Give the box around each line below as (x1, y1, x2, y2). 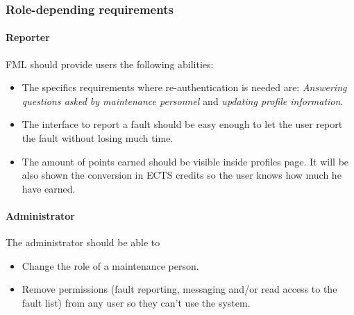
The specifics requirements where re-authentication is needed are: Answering (22, 80, 347, 95)
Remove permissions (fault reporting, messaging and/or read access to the (22, 282, 337, 296)
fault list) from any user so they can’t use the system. (22, 295, 251, 309)
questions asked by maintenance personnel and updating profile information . (22, 93, 344, 108)
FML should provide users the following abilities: (6, 56, 214, 71)
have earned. (22, 181, 76, 195)
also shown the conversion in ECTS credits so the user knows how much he (22, 168, 342, 182)
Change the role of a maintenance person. (22, 258, 199, 273)
